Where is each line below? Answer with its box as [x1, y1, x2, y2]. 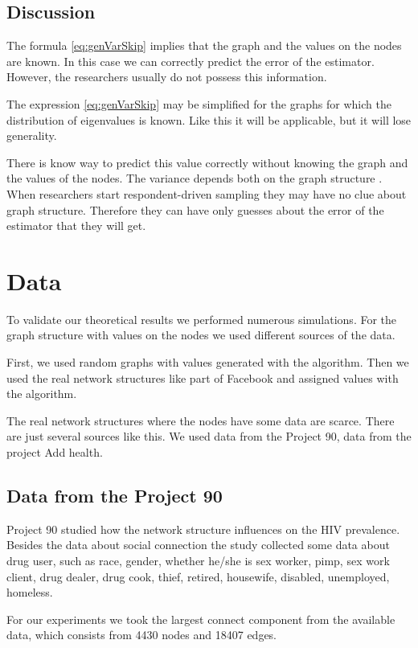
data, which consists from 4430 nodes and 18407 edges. [6, 626, 277, 643]
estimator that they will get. [6, 217, 146, 234]
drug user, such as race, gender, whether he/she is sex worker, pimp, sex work [6, 552, 390, 568]
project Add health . [6, 444, 103, 461]
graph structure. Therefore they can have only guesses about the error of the [6, 201, 384, 218]
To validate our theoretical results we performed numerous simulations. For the [6, 310, 397, 327]
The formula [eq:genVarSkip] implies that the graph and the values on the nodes [6, 37, 402, 54]
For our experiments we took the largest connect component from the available [6, 610, 395, 627]
